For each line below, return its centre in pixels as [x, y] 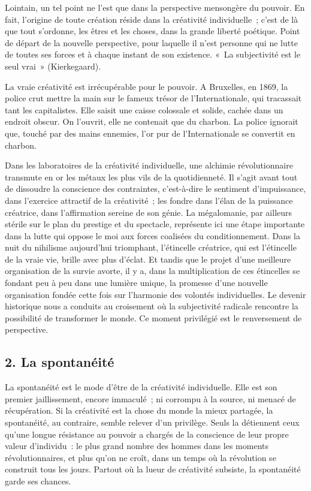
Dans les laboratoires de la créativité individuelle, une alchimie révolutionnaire [149, 165]
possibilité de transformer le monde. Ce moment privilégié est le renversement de [153, 317]
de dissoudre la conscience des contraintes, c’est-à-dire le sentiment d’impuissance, [155, 189]
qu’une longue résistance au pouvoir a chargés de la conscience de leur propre [147, 434]
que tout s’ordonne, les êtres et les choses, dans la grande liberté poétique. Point [153, 31]
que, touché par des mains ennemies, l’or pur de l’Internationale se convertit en [150, 133]
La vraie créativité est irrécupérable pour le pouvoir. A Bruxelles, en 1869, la [147, 86]
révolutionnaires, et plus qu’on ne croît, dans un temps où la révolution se [141, 457]
